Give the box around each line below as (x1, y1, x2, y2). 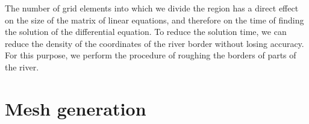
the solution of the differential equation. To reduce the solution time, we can (5, 25, 287, 38)
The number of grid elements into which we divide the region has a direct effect (5, 2, 299, 14)
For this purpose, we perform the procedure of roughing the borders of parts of (5, 49, 296, 61)
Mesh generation (5, 96, 146, 120)
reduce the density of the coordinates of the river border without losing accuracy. (5, 37, 304, 49)
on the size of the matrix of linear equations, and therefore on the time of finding (5, 13, 304, 26)
